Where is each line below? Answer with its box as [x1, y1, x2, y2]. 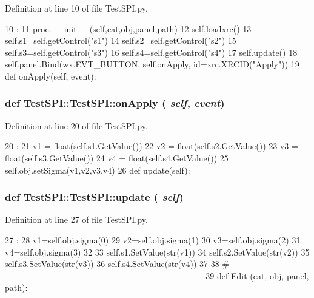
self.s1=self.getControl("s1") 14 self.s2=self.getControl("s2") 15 [5, 34, 236, 47]
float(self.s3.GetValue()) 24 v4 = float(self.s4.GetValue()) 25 [5, 151, 229, 164]
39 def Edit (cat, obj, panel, [205, 269, 309, 282]
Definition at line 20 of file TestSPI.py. [5, 119, 148, 132]
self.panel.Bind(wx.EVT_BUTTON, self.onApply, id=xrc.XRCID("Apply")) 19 [5, 58, 299, 70]
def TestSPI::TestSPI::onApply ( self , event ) [5, 95, 225, 110]
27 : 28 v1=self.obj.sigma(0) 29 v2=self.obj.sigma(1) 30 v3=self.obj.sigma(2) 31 [5, 233, 301, 246]
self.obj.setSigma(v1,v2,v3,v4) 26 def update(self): [5, 163, 190, 176]
